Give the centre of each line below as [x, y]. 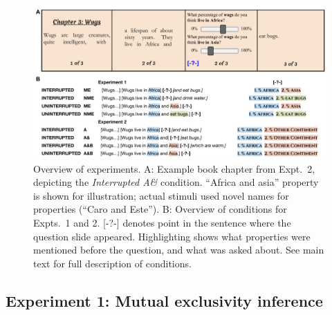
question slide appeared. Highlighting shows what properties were [172, 236]
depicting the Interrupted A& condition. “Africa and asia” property [176, 182]
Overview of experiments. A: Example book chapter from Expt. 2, [174, 168]
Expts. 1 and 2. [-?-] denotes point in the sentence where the [162, 222]
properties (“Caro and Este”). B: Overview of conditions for [160, 209]
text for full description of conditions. [112, 263]
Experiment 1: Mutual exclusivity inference [164, 300]
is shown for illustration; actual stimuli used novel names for [161, 195]
